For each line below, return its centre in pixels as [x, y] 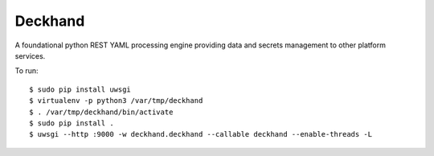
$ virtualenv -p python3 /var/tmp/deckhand [116, 101]
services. [30, 55]
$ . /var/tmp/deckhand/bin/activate [101, 112]
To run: [27, 71]
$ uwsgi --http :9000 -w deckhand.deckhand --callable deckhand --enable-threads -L [201, 134]
